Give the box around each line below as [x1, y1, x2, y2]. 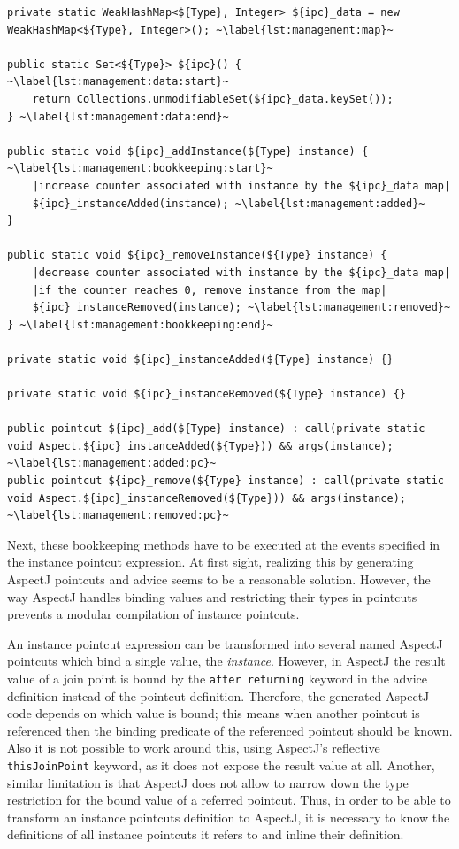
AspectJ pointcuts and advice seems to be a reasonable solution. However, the [7, 570, 431, 588]
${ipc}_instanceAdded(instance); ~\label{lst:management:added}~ [32, 197, 425, 210]
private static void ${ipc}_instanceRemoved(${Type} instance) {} [7, 388, 407, 401]
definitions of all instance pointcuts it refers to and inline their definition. [7, 825, 404, 844]
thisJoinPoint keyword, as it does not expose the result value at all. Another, [7, 756, 435, 774]
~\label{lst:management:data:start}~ [7, 75, 229, 89]
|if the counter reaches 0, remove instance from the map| [32, 283, 387, 297]
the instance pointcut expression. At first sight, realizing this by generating [7, 552, 414, 571]
